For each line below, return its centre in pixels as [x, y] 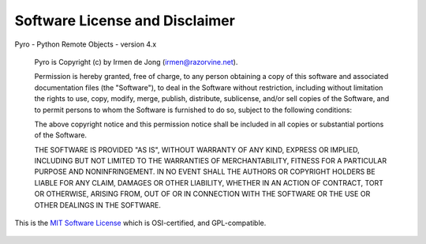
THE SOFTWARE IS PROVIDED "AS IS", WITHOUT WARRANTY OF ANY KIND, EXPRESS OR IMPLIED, [197, 149]
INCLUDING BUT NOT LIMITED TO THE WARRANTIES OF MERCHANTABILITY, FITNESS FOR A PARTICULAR [210, 161]
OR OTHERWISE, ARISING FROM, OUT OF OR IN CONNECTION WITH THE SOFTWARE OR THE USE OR [202, 194]
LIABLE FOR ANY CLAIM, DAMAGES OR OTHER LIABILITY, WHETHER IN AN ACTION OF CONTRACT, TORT [209, 182]
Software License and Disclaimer [125, 21]
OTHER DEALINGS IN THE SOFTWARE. [98, 205]
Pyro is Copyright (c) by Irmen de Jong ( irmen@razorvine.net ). [136, 62]
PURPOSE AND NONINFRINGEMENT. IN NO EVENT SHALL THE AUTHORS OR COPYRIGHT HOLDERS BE [205, 172]
